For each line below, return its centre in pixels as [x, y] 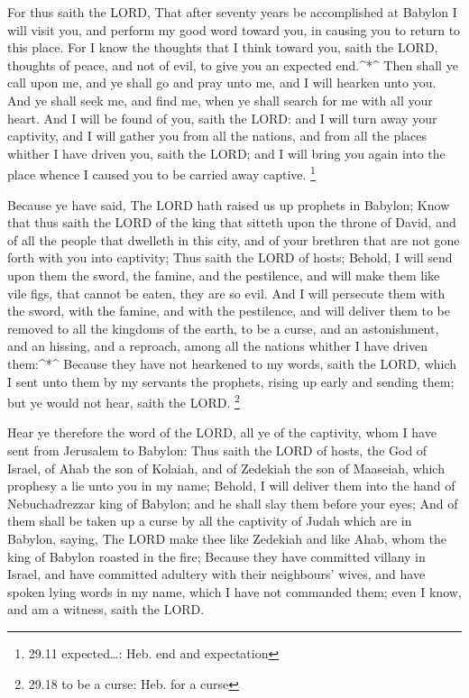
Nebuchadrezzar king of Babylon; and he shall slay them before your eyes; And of [233, 503]
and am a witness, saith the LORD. [106, 609]
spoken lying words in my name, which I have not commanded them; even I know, [234, 591]
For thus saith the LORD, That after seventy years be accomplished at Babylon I [232, 12]
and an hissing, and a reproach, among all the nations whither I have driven [217, 346]
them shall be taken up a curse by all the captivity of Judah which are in [210, 521]
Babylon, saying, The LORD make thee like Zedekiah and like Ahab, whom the [227, 538]
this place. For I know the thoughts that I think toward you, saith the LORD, [223, 47]
